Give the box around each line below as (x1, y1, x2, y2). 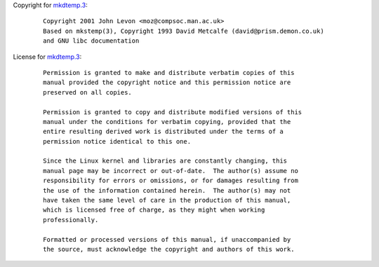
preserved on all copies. (43, 88, 133, 96)
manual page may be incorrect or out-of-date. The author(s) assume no (43, 167, 298, 174)
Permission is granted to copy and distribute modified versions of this (43, 108, 302, 116)
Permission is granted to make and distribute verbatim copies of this (43, 69, 295, 76)
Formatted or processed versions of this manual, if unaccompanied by (43, 235, 291, 243)
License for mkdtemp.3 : (13, 53, 82, 61)
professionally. (43, 216, 99, 224)
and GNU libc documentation (43, 37, 140, 45)
